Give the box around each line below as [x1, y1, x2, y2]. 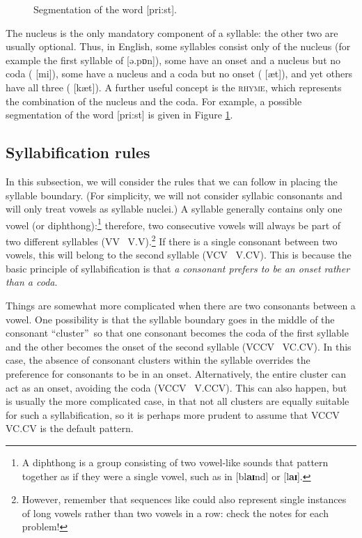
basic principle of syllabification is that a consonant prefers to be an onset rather [6, 261, 350, 275]
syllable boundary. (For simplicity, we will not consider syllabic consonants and [6, 187, 343, 202]
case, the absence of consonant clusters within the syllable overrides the [6, 353, 310, 367]
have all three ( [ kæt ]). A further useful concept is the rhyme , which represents [6, 79, 342, 94]
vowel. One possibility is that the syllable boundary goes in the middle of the [6, 312, 335, 326]
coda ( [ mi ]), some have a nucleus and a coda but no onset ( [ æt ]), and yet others [6, 66, 353, 81]
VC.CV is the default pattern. [6, 421, 134, 436]
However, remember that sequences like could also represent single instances [22, 492, 347, 507]
